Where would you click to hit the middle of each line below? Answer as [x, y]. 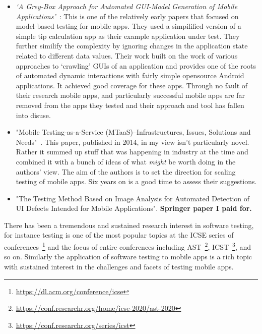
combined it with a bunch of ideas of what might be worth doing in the [126, 161]
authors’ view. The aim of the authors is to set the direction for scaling [126, 171]
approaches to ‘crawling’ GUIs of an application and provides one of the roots [136, 65]
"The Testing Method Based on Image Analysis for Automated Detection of [133, 198]
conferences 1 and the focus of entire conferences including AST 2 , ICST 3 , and [127, 246]
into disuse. [33, 115]
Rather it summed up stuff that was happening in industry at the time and [132, 152]
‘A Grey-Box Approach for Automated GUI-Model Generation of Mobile [127, 6]
